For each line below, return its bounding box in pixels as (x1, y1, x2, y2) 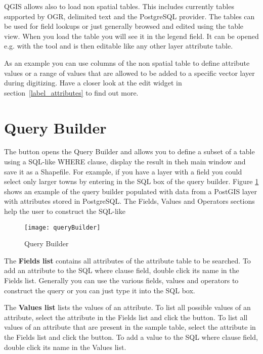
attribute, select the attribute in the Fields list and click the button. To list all (4, 312, 248, 322)
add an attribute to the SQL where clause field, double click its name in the (4, 265, 239, 276)
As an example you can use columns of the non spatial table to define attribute (4, 57, 250, 68)
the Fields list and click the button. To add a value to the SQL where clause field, (4, 332, 258, 342)
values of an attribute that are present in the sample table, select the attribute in (4, 322, 256, 332)
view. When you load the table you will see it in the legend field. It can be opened (4, 30, 259, 41)
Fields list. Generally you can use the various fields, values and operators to (4, 275, 239, 286)
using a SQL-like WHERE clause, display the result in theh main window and (4, 156, 246, 167)
